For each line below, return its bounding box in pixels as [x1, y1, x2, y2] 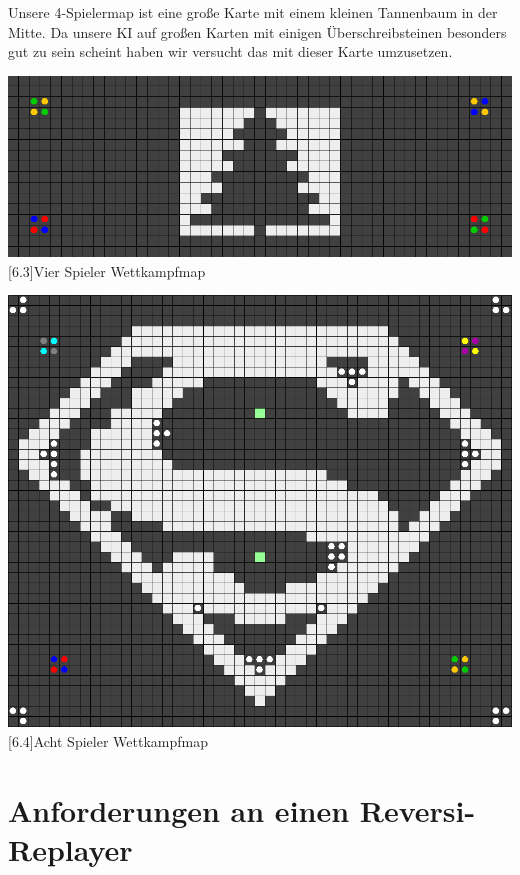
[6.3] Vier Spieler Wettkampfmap [8, 260, 206, 281]
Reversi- [359, 789, 476, 830]
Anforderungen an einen [8, 789, 350, 830]
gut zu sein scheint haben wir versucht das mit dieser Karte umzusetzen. [8, 41, 453, 62]
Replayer [8, 829, 133, 869]
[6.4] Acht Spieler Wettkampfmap [8, 731, 208, 752]
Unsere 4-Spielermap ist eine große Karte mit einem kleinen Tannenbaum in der [8, 2, 498, 22]
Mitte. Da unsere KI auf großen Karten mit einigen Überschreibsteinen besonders [8, 21, 507, 42]
